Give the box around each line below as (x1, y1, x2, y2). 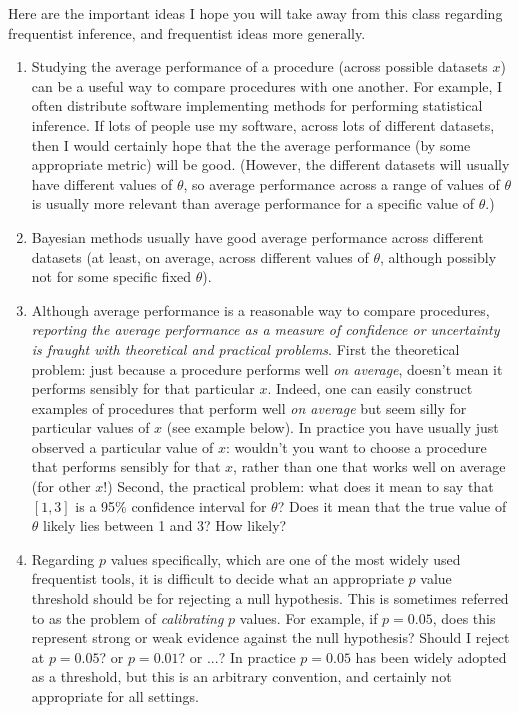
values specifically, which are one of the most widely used (110, 548, 461, 569)
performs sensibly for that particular (31, 378, 255, 399)
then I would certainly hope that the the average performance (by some (31, 134, 471, 155)
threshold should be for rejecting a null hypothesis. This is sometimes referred (31, 588, 509, 609)
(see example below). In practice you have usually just (166, 417, 499, 438)
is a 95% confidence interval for (75, 495, 267, 516)
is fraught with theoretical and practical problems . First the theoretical (31, 338, 460, 359)
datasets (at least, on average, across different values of (31, 246, 369, 267)
